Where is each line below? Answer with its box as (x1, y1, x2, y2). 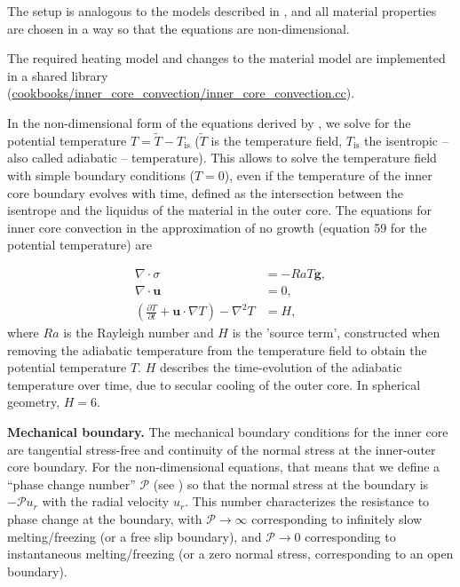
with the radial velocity (42, 492, 170, 511)
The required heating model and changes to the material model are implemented (7, 49, 446, 67)
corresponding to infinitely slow (251, 509, 423, 528)
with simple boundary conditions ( (7, 165, 195, 184)
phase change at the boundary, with (7, 509, 202, 528)
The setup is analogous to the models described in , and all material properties (7, 2, 437, 20)
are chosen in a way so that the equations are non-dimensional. (7, 19, 350, 37)
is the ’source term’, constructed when (232, 323, 440, 342)
